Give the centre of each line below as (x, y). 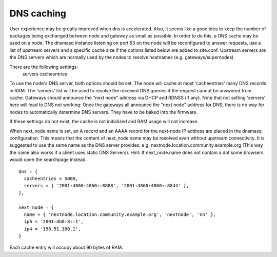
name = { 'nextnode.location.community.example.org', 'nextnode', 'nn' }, (120, 214)
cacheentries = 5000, (51, 179)
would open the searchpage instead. (48, 160)
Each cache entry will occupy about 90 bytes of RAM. (66, 248)
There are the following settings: (44, 67)
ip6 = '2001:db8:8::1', (54, 222)
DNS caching (38, 13)
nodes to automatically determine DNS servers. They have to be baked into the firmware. (104, 112)
